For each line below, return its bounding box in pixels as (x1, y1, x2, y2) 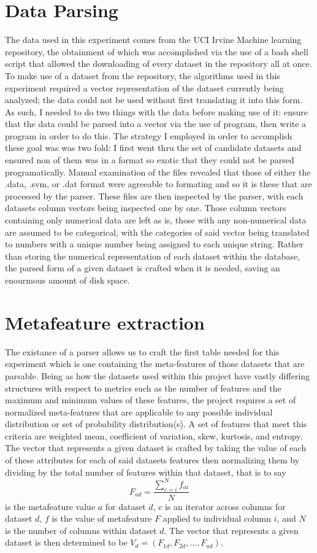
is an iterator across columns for (164, 500, 286, 512)
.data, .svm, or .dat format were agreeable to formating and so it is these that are (5, 177, 312, 190)
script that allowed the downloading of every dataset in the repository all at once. (5, 57, 312, 70)
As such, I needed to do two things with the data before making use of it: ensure (5, 105, 308, 118)
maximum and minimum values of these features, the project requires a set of (5, 393, 296, 406)
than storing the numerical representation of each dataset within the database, (5, 249, 300, 262)
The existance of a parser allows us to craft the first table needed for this (5, 345, 280, 358)
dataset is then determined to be (5, 536, 128, 549)
